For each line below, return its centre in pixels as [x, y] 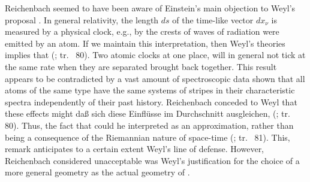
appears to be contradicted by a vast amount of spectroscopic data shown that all [155, 78]
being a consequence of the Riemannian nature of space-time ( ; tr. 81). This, [148, 137]
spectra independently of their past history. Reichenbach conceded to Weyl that [151, 101]
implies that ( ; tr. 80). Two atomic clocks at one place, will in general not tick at [155, 55]
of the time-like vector [213, 19]
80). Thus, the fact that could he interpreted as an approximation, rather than [149, 125]
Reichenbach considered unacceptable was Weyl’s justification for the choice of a [152, 160]
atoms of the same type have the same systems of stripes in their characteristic [150, 90]
